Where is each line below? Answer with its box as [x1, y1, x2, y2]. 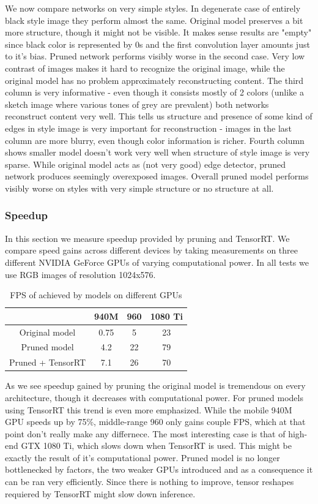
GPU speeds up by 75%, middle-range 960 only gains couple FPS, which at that [5, 415, 306, 428]
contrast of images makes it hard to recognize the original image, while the [5, 61, 285, 74]
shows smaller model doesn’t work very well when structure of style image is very [5, 146, 310, 159]
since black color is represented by [5, 37, 133, 50]
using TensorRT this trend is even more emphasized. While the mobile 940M [5, 403, 292, 416]
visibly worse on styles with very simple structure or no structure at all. [5, 181, 274, 194]
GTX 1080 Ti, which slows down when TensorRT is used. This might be [21, 439, 292, 452]
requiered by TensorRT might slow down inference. [5, 487, 196, 500]
